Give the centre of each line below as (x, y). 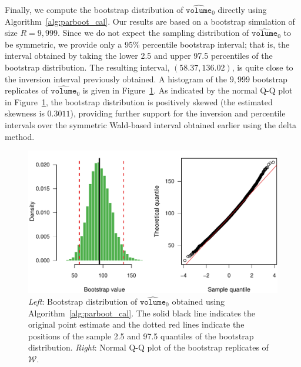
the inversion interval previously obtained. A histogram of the (116, 79)
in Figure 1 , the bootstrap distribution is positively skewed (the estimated (139, 101)
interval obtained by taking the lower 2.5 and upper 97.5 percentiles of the (139, 56)
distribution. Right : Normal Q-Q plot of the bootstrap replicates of (148, 347)
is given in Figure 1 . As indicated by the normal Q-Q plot (188, 90)
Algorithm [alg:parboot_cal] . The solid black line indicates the (142, 313)
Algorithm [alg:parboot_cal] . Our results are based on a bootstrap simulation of (150, 21)
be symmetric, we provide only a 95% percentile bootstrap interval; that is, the (147, 44)
